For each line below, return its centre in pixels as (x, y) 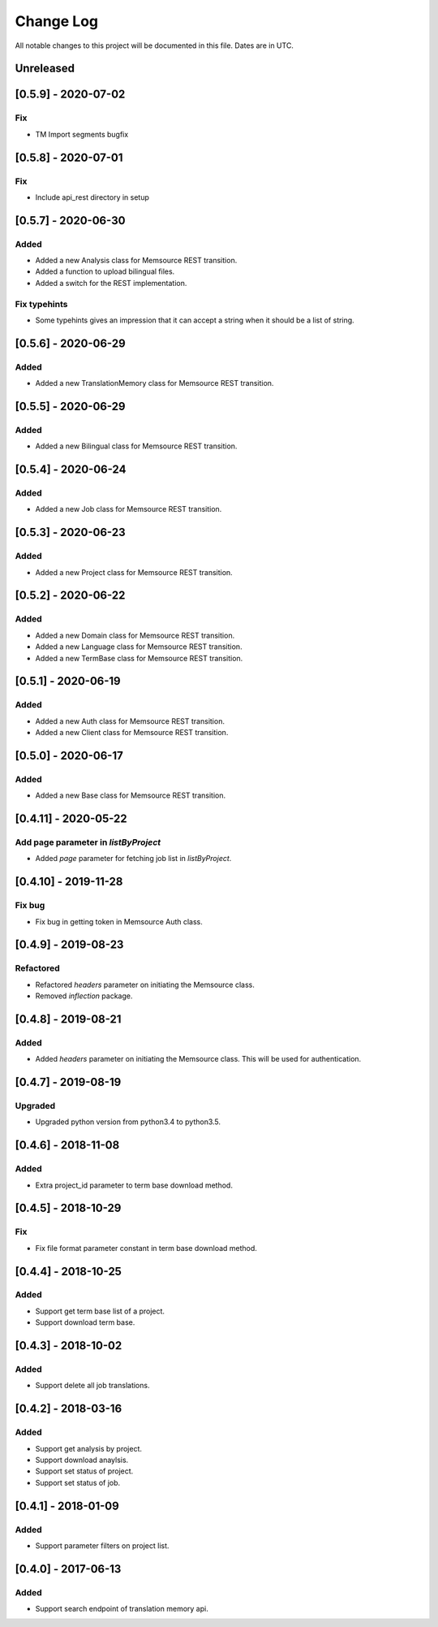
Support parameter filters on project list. (102, 1545)
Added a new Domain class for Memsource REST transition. (135, 635)
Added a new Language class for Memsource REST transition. (139, 647)
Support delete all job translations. (92, 1386)
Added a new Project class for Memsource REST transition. (134, 572)
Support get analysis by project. (88, 1448)
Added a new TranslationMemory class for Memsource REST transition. (155, 383)
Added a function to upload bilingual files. (105, 271)
